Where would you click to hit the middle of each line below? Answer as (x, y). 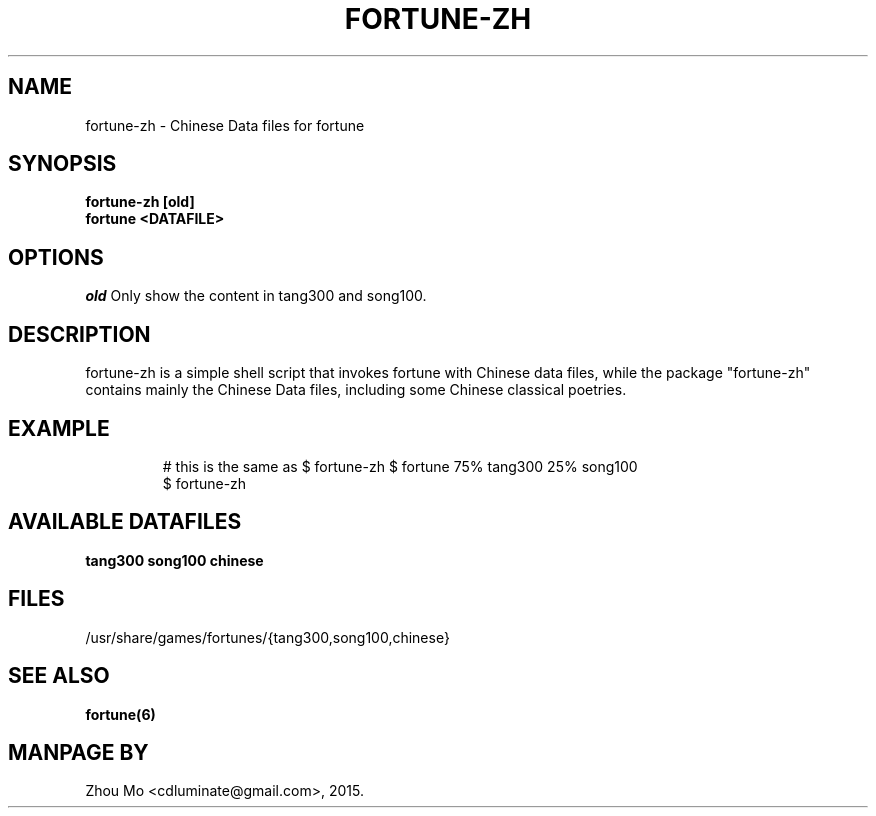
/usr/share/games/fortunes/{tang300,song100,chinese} (267, 637)
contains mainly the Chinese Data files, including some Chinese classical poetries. (356, 390)
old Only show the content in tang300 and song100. (256, 296)
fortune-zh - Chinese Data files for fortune (225, 125)
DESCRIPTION (79, 334)
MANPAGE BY (78, 752)
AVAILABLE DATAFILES (125, 522)
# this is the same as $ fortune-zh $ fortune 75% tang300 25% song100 (400, 466)
